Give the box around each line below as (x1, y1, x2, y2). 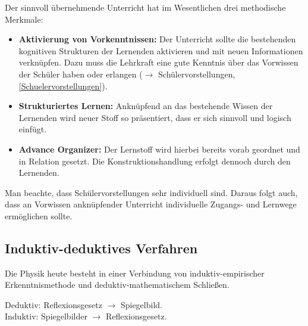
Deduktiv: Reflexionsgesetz (5, 298, 102, 311)
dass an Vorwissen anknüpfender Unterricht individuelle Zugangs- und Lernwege (5, 198, 297, 210)
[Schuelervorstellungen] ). (18, 79, 108, 92)
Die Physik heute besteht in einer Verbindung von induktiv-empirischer (5, 266, 265, 279)
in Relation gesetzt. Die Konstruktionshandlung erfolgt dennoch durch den (18, 154, 291, 167)
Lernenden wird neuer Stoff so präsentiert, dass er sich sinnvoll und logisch (18, 111, 291, 123)
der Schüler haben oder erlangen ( (18, 67, 143, 80)
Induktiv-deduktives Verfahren (5, 238, 198, 257)
